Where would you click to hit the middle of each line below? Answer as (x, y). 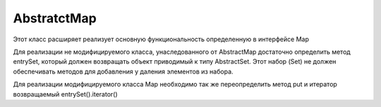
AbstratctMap (55, 18)
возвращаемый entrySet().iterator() (65, 94)
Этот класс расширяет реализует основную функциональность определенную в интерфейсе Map (161, 39)
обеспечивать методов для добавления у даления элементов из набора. (123, 71)
